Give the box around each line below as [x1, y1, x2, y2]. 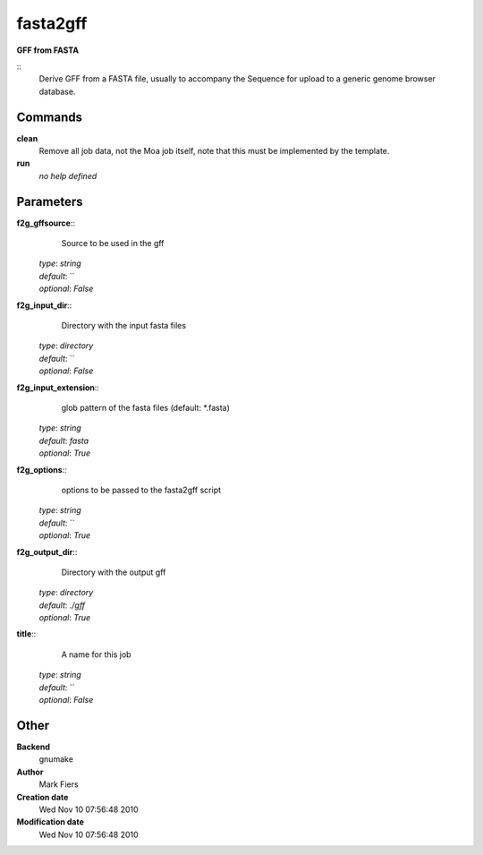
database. [38, 86, 76, 97]
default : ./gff [38, 600, 86, 611]
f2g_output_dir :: [16, 546, 78, 557]
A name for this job [61, 649, 131, 660]
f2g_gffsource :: [16, 218, 76, 228]
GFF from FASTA [16, 45, 80, 56]
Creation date [16, 791, 69, 802]
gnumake [38, 754, 73, 765]
